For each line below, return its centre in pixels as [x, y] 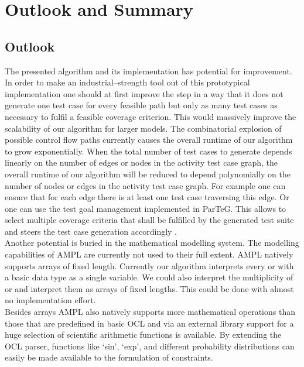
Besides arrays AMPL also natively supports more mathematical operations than [150, 312]
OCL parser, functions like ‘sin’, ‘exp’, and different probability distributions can [150, 346]
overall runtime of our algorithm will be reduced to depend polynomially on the [148, 174]
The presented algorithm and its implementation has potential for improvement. [148, 71]
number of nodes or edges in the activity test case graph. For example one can [145, 185]
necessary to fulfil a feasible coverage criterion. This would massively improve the [151, 116]
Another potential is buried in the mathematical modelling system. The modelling [152, 243]
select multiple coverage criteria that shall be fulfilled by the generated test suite [149, 220]
